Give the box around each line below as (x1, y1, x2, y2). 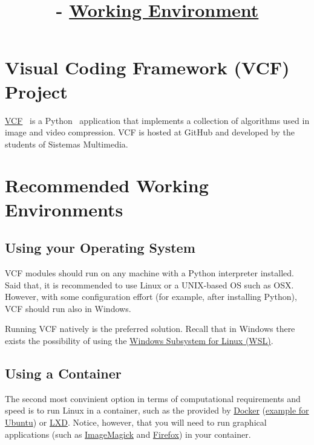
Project (5, 79, 68, 103)
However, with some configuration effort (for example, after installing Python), (5, 290, 297, 303)
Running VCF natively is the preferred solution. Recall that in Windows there (5, 322, 295, 335)
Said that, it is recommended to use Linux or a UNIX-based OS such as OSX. (5, 278, 294, 291)
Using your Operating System (5, 238, 195, 257)
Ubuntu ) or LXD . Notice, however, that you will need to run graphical (5, 416, 267, 428)
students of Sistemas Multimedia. (5, 137, 128, 150)
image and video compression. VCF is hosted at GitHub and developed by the (5, 126, 295, 138)
